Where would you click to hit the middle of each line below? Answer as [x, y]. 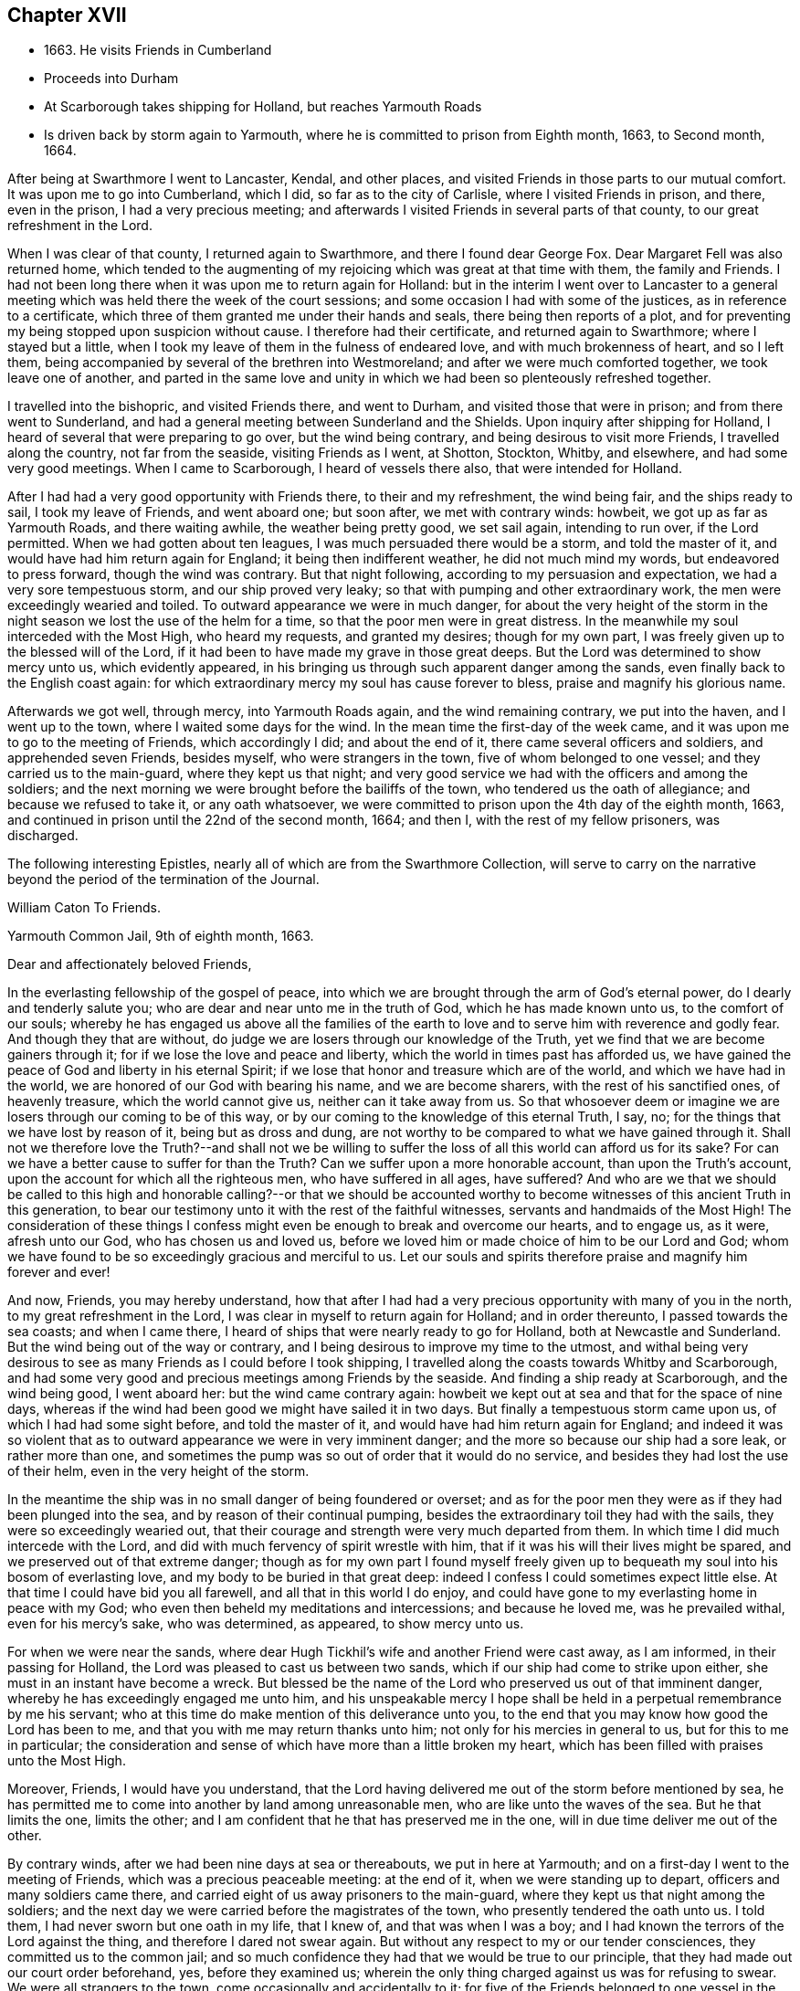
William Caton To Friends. [84, 908]
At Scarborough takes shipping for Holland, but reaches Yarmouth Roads [263, 107]
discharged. [43, 836]
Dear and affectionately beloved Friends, [130, 964]
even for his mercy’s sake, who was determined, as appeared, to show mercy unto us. [266, 1624]
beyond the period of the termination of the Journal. [163, 880]
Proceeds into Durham [111, 79]
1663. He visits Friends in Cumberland [158, 50]
